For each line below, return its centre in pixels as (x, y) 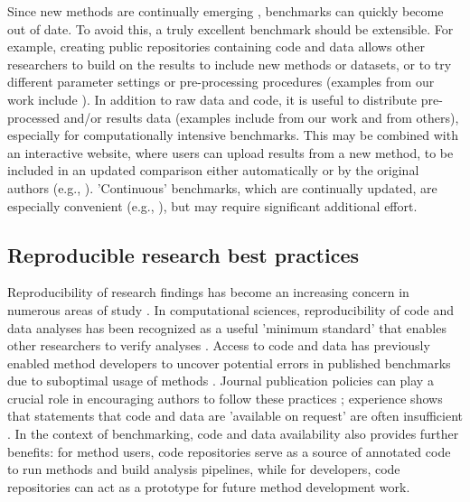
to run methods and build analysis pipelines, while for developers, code (204, 469)
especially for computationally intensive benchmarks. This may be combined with (233, 135)
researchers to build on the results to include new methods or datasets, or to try (230, 64)
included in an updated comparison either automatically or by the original (213, 170)
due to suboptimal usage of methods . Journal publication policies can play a (221, 381)
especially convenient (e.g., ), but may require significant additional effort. (212, 205)
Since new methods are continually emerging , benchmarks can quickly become (226, 11)
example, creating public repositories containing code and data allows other (216, 46)
